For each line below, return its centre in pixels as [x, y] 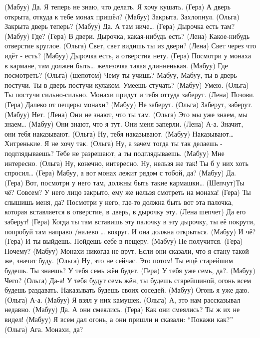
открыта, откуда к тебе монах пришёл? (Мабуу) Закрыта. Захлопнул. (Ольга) [122, 16]
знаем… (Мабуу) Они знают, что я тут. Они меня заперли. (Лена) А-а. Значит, [124, 124]
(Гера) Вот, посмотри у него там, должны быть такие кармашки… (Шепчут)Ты [125, 182]
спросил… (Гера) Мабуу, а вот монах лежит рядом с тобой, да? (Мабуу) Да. [120, 173]
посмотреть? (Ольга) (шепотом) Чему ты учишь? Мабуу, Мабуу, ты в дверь [121, 75]
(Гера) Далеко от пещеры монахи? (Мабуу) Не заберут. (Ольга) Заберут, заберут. [129, 104]
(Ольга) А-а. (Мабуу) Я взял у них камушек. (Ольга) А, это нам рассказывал [123, 299]
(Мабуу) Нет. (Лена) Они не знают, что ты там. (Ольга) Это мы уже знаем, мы [126, 114]
